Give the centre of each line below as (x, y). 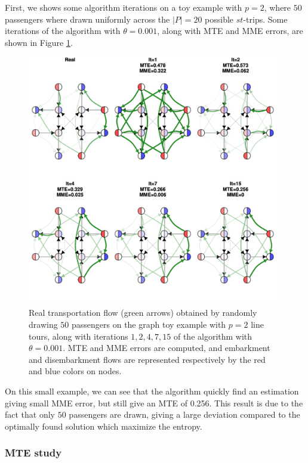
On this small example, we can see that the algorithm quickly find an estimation (152, 391)
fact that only (30, 414)
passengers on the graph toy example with (149, 324)
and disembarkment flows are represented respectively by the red (147, 359)
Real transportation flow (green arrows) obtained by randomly (143, 313)
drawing (43, 324)
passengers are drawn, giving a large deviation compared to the (184, 414)
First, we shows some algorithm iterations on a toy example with (124, 7)
